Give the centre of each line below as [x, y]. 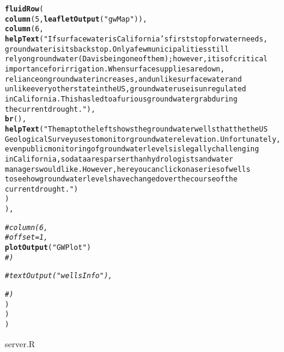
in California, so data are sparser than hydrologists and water [119, 159]
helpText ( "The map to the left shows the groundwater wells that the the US [136, 129]
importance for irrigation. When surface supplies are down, [115, 69]
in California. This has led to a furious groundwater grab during [121, 99]
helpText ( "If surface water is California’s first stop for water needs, [136, 39]
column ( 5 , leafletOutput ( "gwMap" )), [76, 19]
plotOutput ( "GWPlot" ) [48, 248]
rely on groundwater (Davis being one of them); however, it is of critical [136, 59]
